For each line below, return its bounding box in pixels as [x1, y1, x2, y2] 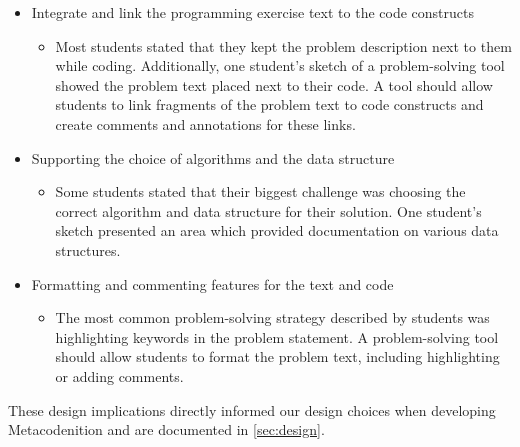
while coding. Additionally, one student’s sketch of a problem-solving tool [55, 55, 505, 76]
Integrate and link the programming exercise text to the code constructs [31, 2, 474, 22]
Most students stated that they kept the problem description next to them [55, 35, 512, 56]
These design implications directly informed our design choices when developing [8, 399, 496, 420]
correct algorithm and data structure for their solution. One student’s [55, 200, 482, 221]
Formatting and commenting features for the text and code [31, 273, 394, 294]
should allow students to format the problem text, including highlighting [55, 346, 500, 367]
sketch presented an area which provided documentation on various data [55, 220, 499, 241]
